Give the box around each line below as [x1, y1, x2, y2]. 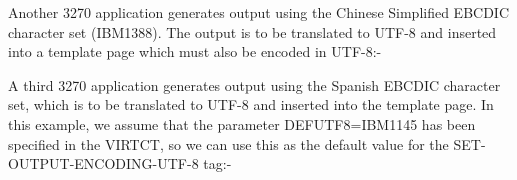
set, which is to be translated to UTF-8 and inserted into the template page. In [8, 94, 494, 115]
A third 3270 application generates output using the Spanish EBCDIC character [8, 74, 501, 95]
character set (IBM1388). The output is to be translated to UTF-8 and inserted [8, 21, 497, 42]
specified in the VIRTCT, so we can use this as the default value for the [8, 133, 449, 154]
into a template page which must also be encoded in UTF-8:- [8, 41, 382, 62]
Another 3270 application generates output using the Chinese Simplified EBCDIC [8, 2, 510, 22]
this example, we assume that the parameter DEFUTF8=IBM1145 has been [8, 113, 476, 134]
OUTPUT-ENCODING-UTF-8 [8, 153, 199, 174]
